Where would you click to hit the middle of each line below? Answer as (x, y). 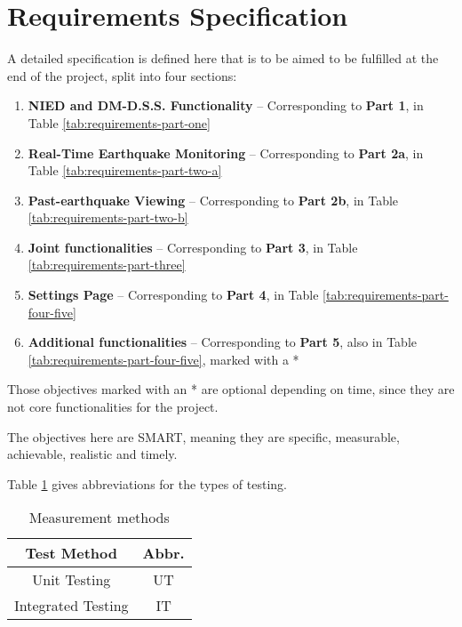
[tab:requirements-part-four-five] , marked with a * (163, 359)
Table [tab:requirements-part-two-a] (125, 170)
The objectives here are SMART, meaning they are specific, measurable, (203, 436)
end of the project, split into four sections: (122, 75)
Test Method (72, 553)
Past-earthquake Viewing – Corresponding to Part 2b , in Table (213, 200)
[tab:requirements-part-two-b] (108, 217)
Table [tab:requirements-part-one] (119, 122)
